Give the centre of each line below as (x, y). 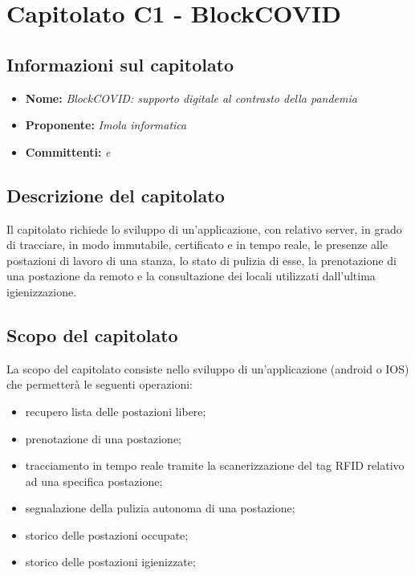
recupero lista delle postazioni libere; (116, 411)
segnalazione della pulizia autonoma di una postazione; (160, 508)
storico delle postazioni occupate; (107, 534)
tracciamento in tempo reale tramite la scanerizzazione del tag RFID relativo (215, 465)
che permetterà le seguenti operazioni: (100, 384)
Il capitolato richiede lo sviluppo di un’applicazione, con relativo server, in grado (204, 228)
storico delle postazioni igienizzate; (110, 562)
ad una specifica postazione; (94, 481)
